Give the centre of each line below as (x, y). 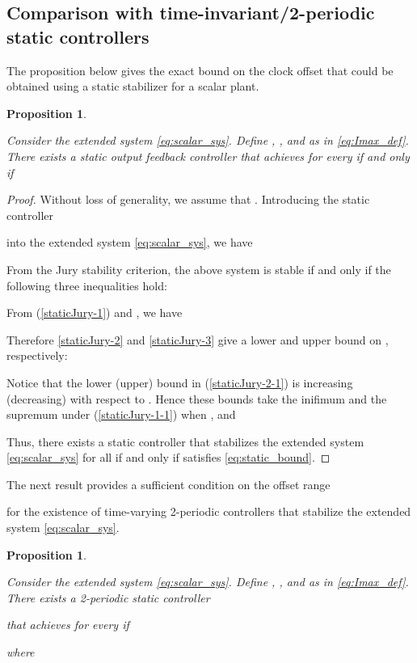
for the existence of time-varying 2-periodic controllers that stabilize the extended (209, 511)
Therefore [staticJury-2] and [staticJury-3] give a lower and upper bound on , (198, 339)
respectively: (37, 355)
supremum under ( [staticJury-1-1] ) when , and (121, 414)
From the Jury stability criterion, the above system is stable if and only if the (199, 269)
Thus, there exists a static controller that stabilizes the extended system (185, 441)
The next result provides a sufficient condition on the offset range (168, 484)
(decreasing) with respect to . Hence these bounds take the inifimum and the (197, 398)
